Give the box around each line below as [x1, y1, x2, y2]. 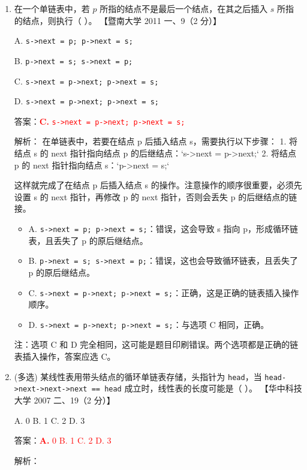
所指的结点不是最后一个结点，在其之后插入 [100, 2, 268, 14]
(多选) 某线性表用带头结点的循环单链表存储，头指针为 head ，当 [14, 370, 262, 382]
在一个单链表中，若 [14, 2, 90, 14]
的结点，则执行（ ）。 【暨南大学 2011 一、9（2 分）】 [14, 14, 222, 26]
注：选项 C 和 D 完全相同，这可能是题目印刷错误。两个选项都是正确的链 [14, 338, 299, 351]
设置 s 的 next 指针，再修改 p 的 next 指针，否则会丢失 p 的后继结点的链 [14, 190, 297, 203]
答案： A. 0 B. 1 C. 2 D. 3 [14, 434, 112, 447]
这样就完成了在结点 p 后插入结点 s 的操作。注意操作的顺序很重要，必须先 [14, 179, 302, 191]
